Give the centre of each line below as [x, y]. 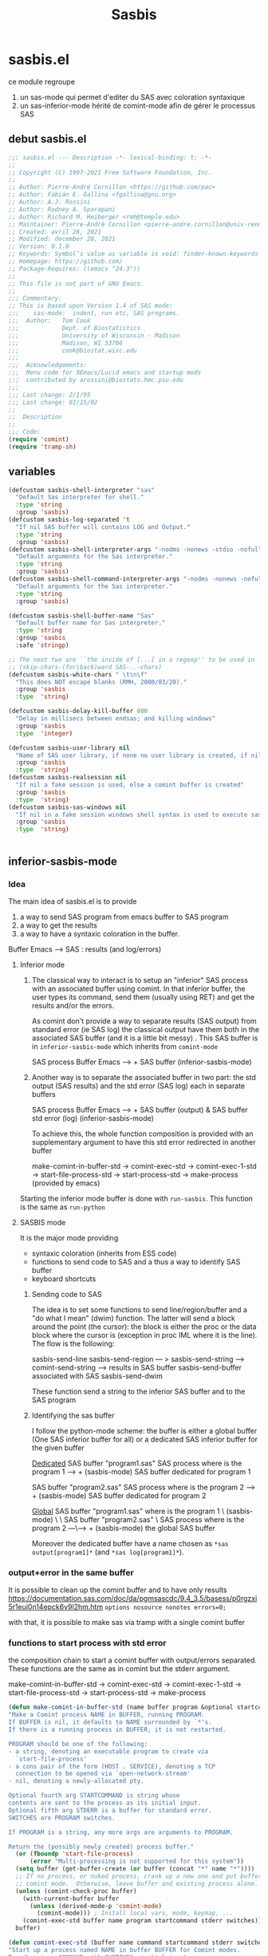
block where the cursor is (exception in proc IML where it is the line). [144, 1335]
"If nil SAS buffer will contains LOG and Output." [103, 527]
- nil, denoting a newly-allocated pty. [77, 1781]
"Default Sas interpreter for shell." [80, 497]
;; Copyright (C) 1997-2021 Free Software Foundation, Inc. [110, 172]
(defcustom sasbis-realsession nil [67, 778]
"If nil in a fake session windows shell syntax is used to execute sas [139, 814]
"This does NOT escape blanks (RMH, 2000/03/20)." [101, 682]
